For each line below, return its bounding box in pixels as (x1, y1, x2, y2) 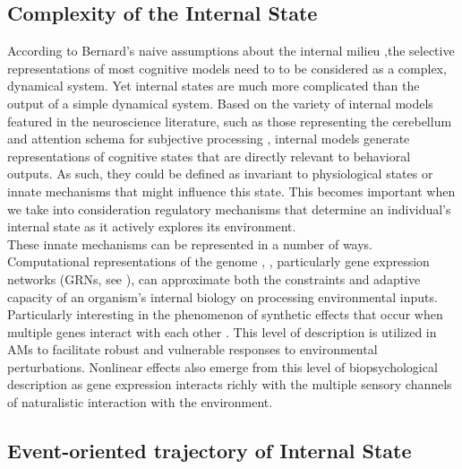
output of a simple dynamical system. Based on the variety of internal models (7, 93, 433, 112)
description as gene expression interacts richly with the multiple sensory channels (7, 375, 452, 394)
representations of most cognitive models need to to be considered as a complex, (7, 58, 447, 77)
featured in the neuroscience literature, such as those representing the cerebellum (7, 111, 452, 130)
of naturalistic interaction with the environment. (7, 393, 273, 412)
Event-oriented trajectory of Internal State (7, 437, 412, 465)
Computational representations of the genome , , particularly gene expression (7, 252, 430, 271)
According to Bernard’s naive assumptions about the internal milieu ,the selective (7, 41, 455, 60)
